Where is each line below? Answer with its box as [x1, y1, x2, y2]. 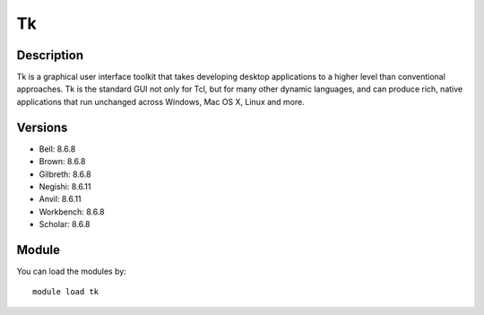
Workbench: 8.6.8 [39, 206, 105, 217]
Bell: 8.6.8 [39, 144, 76, 154]
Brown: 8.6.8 [39, 156, 86, 167]
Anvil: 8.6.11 [39, 194, 82, 205]
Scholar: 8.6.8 [39, 219, 91, 230]
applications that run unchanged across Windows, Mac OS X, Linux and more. [16, 96, 305, 107]
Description [16, 48, 84, 63]
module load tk [32, 287, 99, 297]
